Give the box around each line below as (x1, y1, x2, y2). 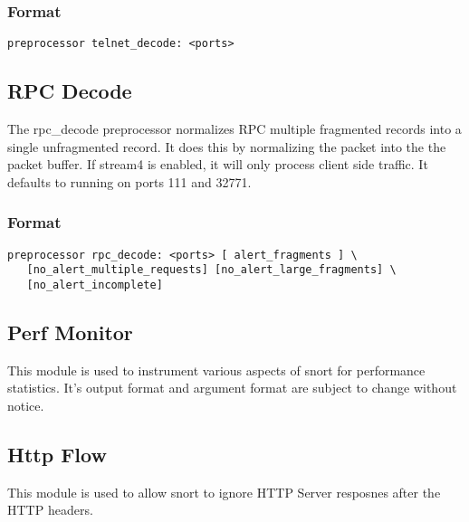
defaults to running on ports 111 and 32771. (7, 172, 252, 191)
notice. (7, 396, 44, 415)
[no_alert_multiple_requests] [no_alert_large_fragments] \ (26, 263, 397, 277)
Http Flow (7, 441, 107, 469)
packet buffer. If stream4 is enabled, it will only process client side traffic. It (7, 155, 428, 174)
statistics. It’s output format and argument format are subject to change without (7, 378, 457, 397)
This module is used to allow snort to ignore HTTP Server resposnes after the (7, 482, 441, 501)
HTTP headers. (7, 500, 93, 519)
